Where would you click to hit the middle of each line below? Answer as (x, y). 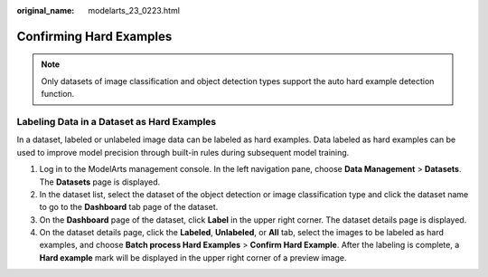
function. (58, 94)
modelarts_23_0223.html (134, 10)
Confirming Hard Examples (94, 36)
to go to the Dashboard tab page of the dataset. (129, 207)
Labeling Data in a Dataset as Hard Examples (117, 121)
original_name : (46, 10)
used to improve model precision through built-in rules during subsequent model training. (183, 152)
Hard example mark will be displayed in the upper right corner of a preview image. (193, 257)
